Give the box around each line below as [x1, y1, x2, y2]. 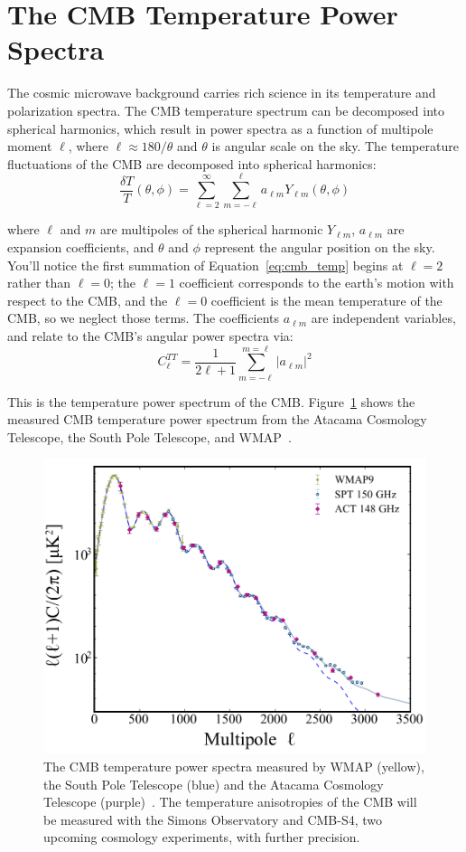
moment [7, 137, 52, 156]
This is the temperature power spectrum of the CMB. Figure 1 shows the [7, 392, 415, 411]
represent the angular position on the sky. [204, 238, 435, 256]
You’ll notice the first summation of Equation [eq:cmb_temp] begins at [7, 255, 404, 274]
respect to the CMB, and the [7, 290, 168, 309]
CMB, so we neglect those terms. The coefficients [7, 308, 280, 327]
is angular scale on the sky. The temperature [211, 137, 459, 156]
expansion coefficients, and [7, 238, 154, 256]
